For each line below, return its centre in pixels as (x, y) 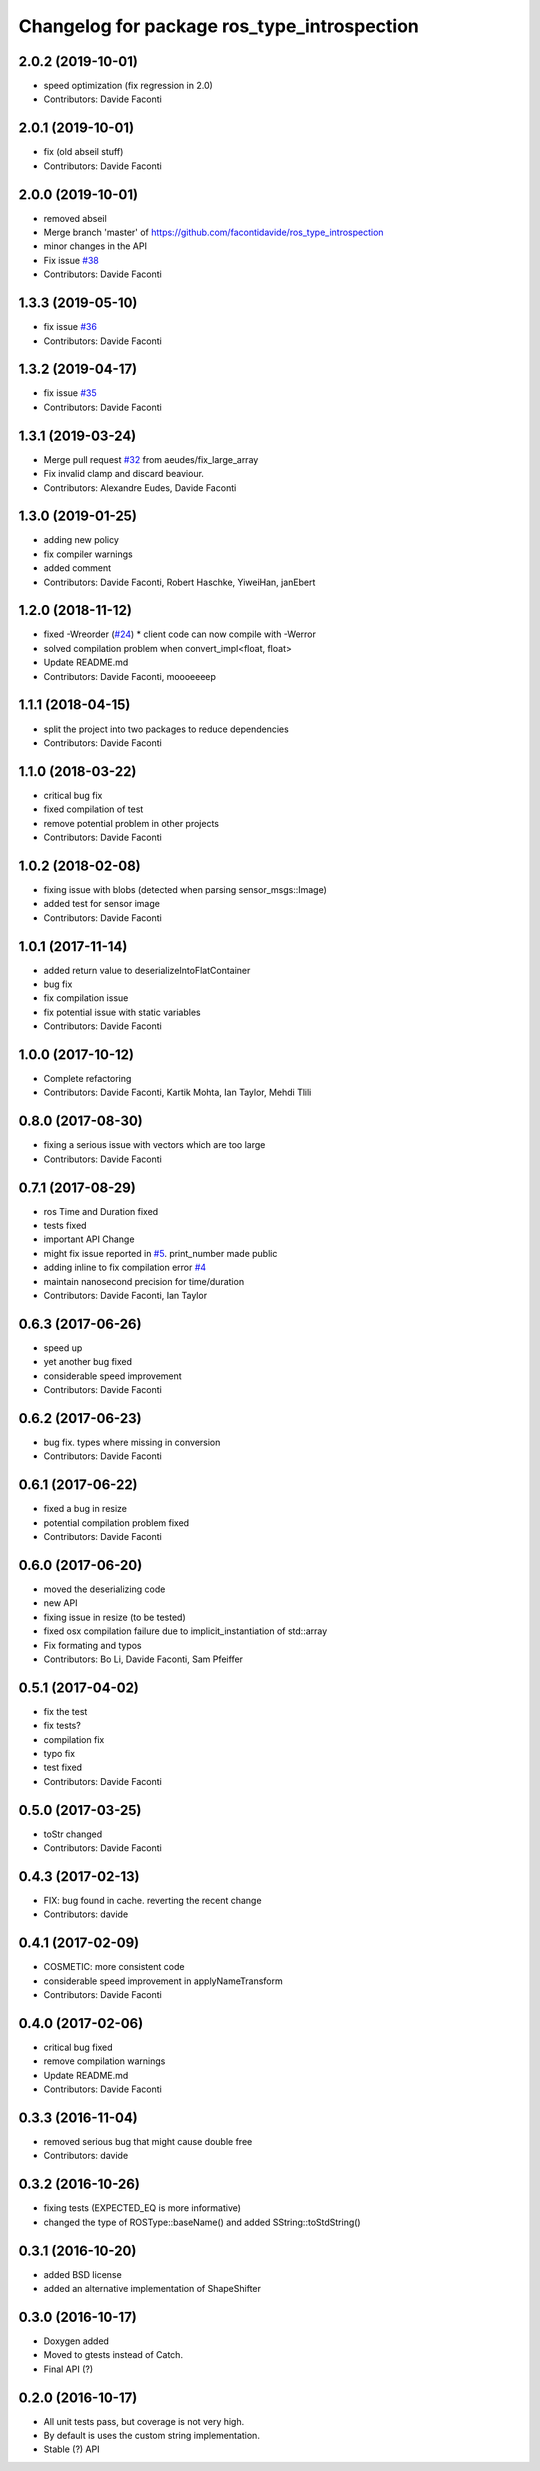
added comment (77, 568)
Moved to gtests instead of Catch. (113, 2355)
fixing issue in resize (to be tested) (114, 1617)
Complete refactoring (87, 1079)
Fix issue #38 (71, 260)
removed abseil (75, 218)
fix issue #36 (70, 327)
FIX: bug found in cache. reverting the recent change (152, 1901)
